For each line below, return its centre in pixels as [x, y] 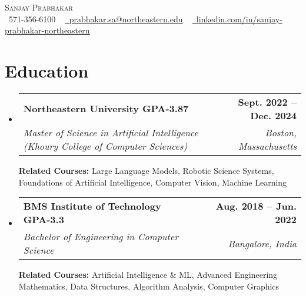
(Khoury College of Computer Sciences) [105, 146]
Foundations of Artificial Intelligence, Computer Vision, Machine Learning [153, 182]
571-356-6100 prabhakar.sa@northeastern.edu [96, 18]
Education [47, 70]
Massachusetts [267, 146]
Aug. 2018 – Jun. [256, 206]
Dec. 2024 [273, 115]
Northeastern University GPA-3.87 [106, 109]
